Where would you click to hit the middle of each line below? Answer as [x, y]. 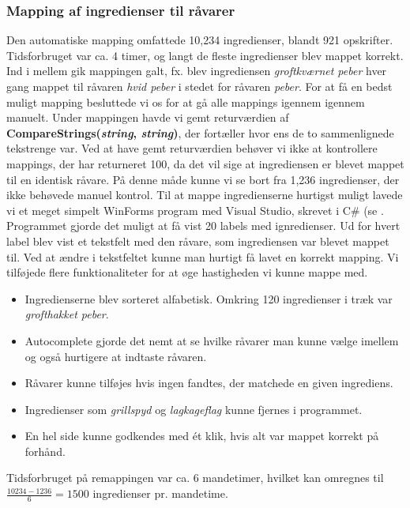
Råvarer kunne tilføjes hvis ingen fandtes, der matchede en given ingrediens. [209, 383]
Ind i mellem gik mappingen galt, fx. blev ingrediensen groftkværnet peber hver [197, 71]
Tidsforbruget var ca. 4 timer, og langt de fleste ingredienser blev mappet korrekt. [205, 55]
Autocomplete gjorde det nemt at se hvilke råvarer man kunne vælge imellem [212, 340]
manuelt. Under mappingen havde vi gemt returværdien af [148, 117]
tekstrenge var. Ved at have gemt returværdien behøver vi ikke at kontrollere [192, 148]
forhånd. [45, 451]
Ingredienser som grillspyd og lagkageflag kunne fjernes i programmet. [194, 409]
